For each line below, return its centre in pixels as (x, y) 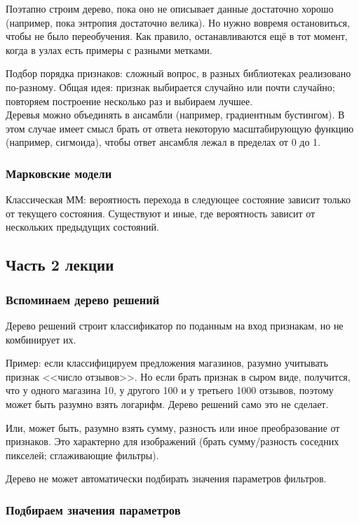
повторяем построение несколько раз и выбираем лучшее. (129, 101)
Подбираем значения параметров (93, 509)
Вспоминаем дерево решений (83, 299)
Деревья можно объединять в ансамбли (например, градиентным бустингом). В (175, 115)
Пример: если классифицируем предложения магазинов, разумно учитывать (167, 363)
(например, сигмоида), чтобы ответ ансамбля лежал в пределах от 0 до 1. (163, 142)
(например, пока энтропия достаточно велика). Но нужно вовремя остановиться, (178, 22)
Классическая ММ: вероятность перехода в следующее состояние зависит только (178, 199)
